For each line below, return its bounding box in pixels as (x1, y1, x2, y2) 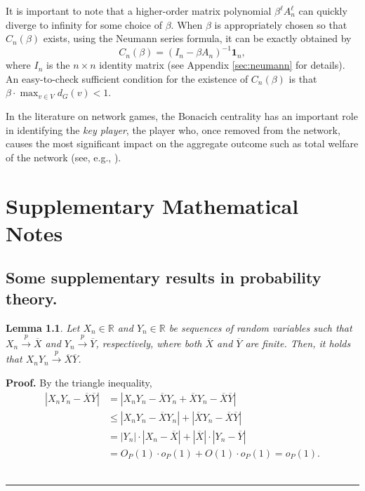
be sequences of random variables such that (168, 320, 352, 335)
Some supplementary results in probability (6, 267, 321, 288)
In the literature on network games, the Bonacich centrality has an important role (6, 109, 358, 123)
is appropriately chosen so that (214, 17, 347, 32)
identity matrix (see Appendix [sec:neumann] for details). (99, 58, 345, 72)
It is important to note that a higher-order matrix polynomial (6, 4, 272, 18)
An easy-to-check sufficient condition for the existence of (6, 71, 248, 86)
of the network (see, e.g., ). (6, 149, 121, 164)
